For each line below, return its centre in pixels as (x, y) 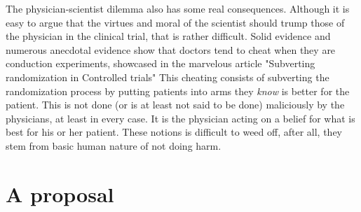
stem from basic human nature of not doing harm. (114, 145)
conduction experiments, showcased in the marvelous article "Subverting (161, 63)
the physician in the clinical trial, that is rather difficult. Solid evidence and (168, 36)
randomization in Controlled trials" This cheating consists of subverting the (168, 77)
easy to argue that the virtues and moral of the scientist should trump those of (175, 22)
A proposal (60, 193)
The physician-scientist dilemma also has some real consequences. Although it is (178, 8)
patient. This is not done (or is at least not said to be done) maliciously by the (175, 105)
